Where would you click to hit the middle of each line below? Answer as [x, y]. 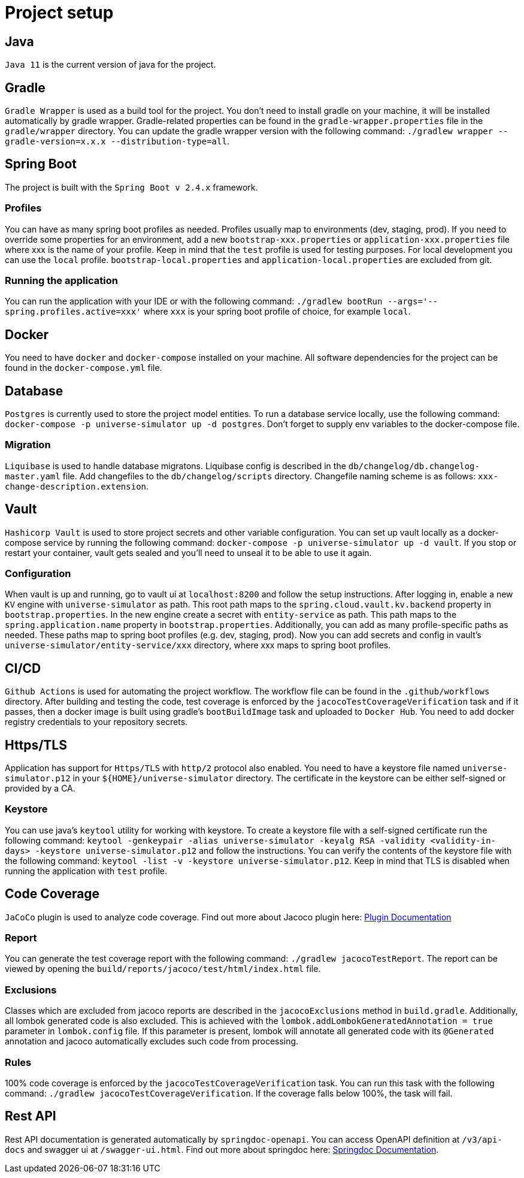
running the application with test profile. [86, 871]
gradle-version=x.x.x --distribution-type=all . [117, 141]
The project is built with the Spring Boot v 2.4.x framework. [131, 187]
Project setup [59, 13]
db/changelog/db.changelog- [414, 466]
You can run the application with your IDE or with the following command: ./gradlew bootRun [194, 301]
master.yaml [33, 476]
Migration [28, 445]
